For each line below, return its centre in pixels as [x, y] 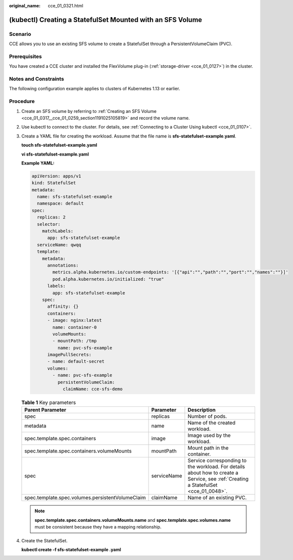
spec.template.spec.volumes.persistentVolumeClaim [85, 498]
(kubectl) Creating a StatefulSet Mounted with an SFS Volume [106, 20]
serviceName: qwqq [59, 245]
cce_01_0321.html [66, 6]
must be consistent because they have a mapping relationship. [98, 527]
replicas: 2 [51, 217]
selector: [49, 224]
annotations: [63, 265]
